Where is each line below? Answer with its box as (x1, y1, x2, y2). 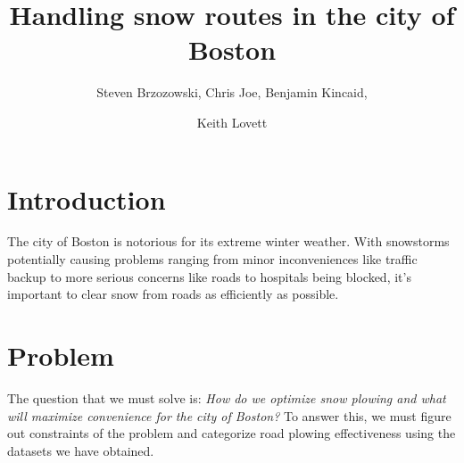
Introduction (7, 180, 166, 217)
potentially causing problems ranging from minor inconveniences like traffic (7, 250, 418, 269)
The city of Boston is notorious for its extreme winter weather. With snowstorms (7, 232, 450, 251)
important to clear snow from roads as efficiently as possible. (7, 285, 339, 303)
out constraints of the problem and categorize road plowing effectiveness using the (7, 424, 456, 442)
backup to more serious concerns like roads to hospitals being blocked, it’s (7, 267, 411, 285)
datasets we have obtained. (7, 441, 154, 459)
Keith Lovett (196, 112, 268, 131)
